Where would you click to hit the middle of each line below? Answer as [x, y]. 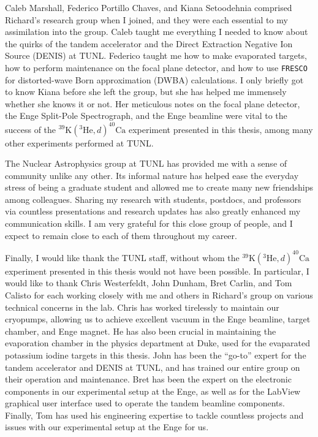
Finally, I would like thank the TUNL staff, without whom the [122, 257]
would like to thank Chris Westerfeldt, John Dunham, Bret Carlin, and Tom [149, 283]
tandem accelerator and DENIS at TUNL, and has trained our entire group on [153, 367]
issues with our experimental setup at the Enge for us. [107, 427]
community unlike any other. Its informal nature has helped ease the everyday [152, 175]
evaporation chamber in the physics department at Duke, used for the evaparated [158, 343]
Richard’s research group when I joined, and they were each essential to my [146, 19]
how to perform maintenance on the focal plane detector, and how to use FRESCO [156, 67]
